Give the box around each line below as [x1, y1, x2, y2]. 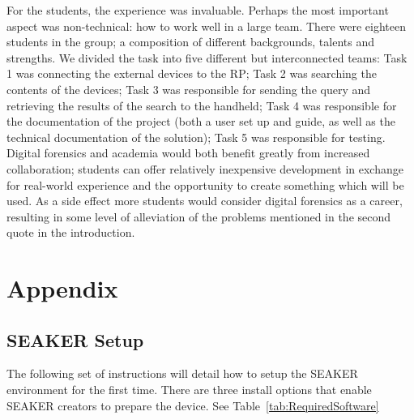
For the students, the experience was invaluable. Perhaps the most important [6, 2, 389, 18]
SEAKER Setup [6, 327, 144, 352]
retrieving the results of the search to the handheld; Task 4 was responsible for [6, 96, 397, 114]
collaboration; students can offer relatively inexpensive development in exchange [6, 160, 403, 177]
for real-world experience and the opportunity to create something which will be [6, 176, 404, 193]
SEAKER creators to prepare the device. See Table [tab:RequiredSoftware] [6, 396, 379, 414]
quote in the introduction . [6, 224, 135, 241]
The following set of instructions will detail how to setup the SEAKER [6, 365, 358, 382]
